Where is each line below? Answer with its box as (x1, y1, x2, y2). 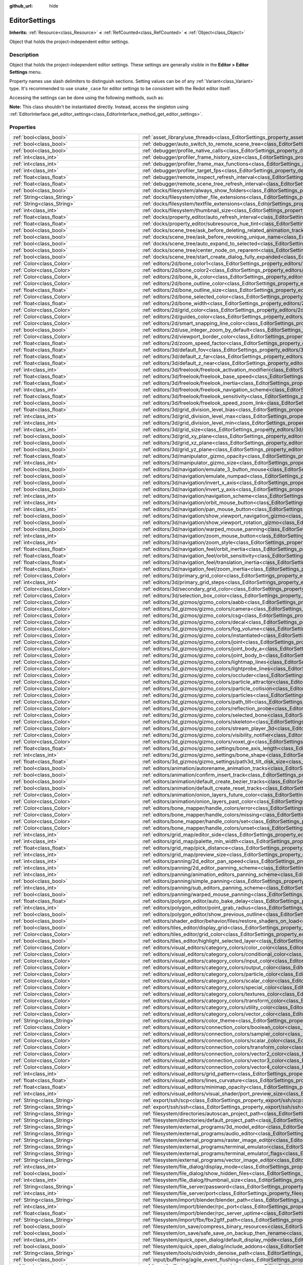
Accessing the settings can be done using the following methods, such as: (9, 95, 164, 101)
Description (9, 51, 39, 58)
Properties (9, 123, 36, 131)
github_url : (9, 3, 33, 9)
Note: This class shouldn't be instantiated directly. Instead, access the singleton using (9, 104, 189, 110)
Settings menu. (9, 69, 42, 75)
